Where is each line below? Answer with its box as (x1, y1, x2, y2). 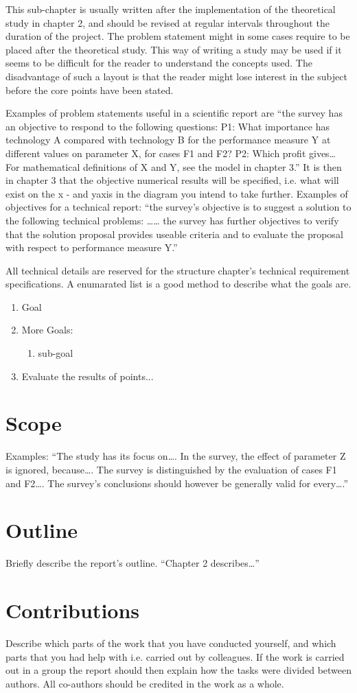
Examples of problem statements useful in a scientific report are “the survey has (5, 106, 343, 120)
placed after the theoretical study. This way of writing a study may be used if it (5, 42, 342, 56)
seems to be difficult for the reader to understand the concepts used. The (5, 56, 312, 70)
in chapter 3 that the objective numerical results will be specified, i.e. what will (5, 173, 339, 187)
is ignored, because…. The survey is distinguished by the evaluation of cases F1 (5, 462, 337, 476)
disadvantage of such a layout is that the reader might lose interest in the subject (5, 69, 347, 83)
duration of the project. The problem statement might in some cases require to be (5, 29, 350, 43)
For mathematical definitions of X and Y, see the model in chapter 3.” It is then (5, 159, 342, 174)
